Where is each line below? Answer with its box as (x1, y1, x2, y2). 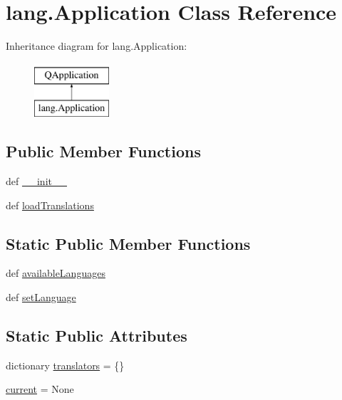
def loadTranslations (6, 197, 94, 212)
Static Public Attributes (6, 325, 187, 347)
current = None (6, 381, 74, 396)
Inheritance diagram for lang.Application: (6, 38, 187, 53)
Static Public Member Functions (6, 232, 251, 254)
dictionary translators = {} (6, 357, 125, 372)
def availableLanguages (6, 265, 105, 280)
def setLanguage (6, 290, 76, 305)
